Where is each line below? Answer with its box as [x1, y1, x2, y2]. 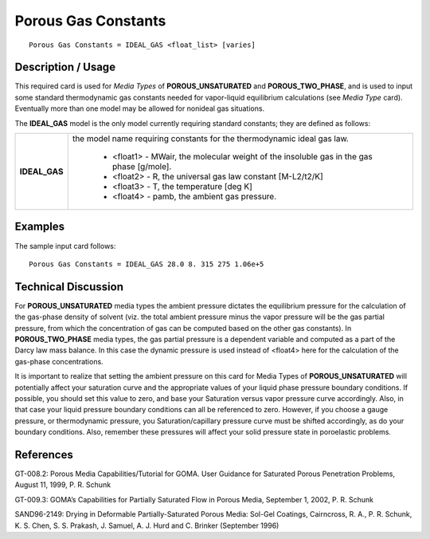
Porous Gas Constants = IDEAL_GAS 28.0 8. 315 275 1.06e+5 [29, 259, 264, 269]
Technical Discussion [14, 280, 123, 293]
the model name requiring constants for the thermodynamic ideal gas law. [72, 133, 350, 144]
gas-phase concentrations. [14, 356, 104, 366]
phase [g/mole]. [111, 161, 172, 172]
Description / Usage [14, 61, 115, 74]
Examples [14, 220, 65, 234]
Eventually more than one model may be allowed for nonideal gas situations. [14, 104, 265, 113]
